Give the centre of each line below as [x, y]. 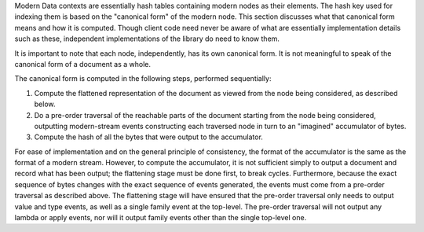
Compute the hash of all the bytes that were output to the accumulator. [148, 137]
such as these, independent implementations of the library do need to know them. [147, 39]
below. [45, 104]
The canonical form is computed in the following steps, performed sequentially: [143, 79]
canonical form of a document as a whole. [82, 64]
